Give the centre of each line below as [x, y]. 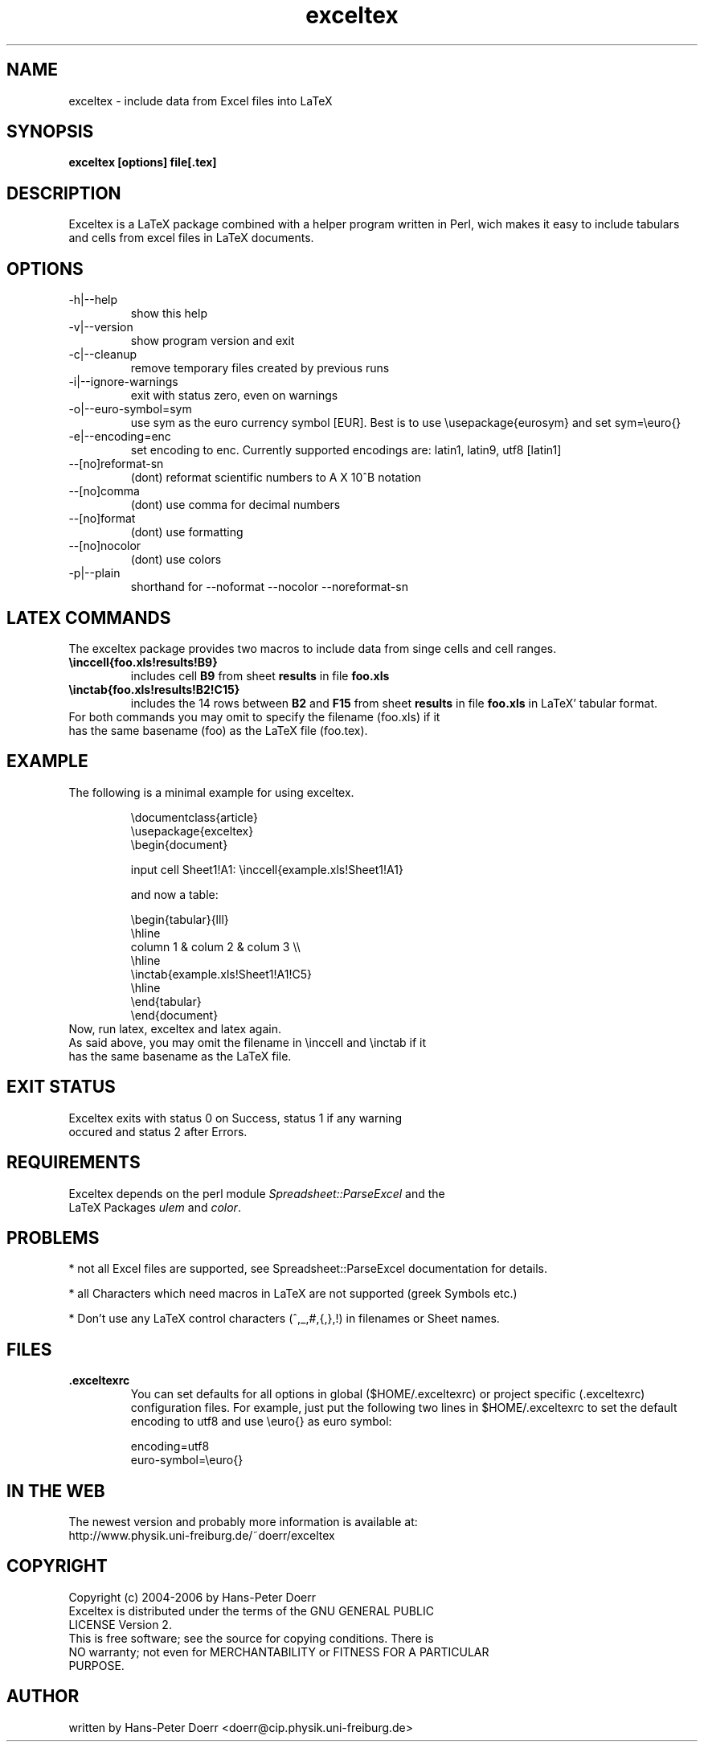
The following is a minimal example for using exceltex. [211, 792]
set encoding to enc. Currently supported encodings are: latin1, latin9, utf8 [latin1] [346, 450]
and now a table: [174, 894]
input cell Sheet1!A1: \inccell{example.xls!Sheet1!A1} [267, 869]
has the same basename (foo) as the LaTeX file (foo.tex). [218, 730]
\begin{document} [179, 844]
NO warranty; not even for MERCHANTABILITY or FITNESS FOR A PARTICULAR [279, 1652]
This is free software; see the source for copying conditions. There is [251, 1638]
